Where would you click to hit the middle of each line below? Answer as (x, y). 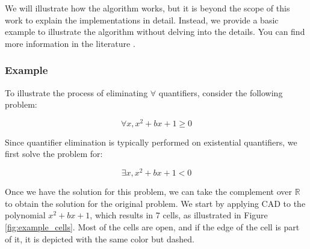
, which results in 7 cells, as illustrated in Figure (179, 215)
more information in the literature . (70, 43)
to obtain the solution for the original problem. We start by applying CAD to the (155, 203)
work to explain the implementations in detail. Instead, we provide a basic (142, 20)
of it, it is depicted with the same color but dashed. (100, 238)
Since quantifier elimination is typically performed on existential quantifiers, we (151, 142)
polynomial (25, 215)
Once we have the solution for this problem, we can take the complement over (148, 192)
